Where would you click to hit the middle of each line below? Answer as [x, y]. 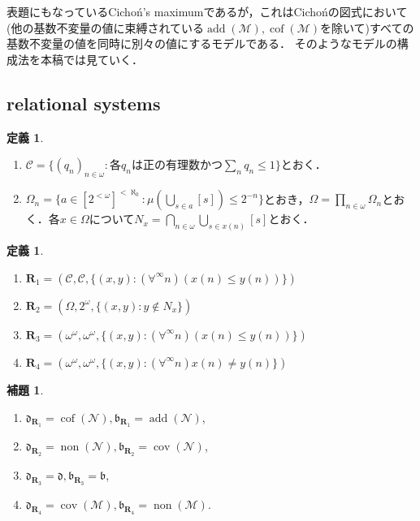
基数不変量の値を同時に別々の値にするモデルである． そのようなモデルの [202, 43]
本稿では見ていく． [91, 59]
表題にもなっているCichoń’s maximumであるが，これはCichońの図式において [207, 11]
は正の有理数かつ [177, 166]
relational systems [84, 103]
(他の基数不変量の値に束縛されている [106, 27]
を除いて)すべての [367, 27]
